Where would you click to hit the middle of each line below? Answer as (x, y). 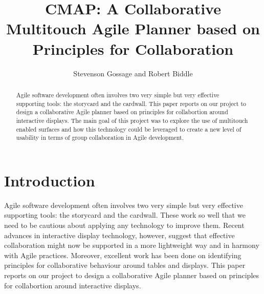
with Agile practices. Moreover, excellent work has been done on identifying (123, 255)
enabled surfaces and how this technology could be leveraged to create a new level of (129, 129)
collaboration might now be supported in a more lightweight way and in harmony (132, 245)
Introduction (50, 180)
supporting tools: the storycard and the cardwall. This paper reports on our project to (131, 103)
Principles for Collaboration (133, 48)
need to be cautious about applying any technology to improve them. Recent (124, 225)
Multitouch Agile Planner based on (133, 28)
